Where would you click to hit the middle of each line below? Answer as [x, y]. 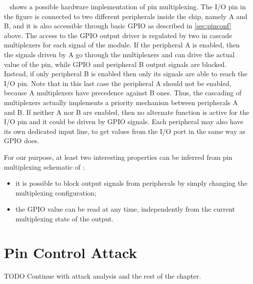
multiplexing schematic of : [44, 166]
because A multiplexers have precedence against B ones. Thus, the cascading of [123, 93]
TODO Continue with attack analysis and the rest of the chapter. [103, 275]
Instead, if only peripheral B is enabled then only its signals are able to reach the [126, 74]
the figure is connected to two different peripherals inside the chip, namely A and [126, 16]
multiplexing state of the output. [65, 218]
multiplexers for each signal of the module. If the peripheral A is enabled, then [122, 45]
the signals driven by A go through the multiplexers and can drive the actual [119, 54]
